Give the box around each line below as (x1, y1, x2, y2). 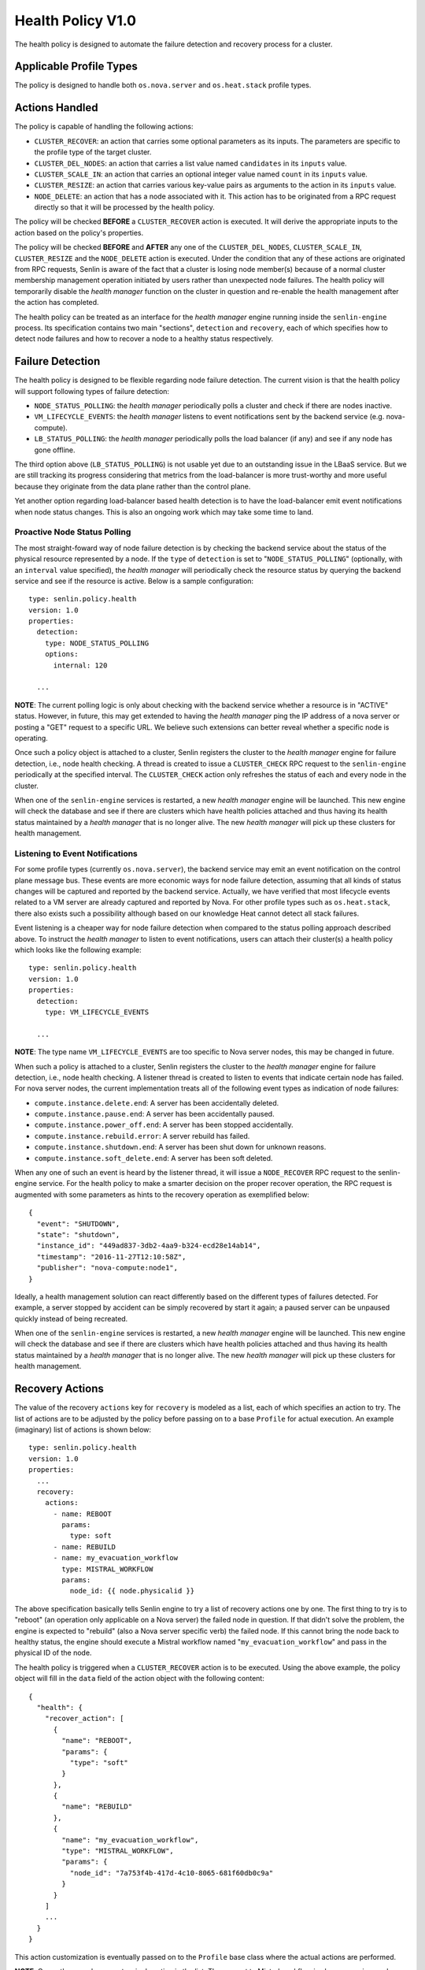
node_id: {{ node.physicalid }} (69, 1586, 195, 1596)
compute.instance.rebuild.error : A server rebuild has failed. (34, 1131, 250, 1140)
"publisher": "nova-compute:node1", (36, 1263, 179, 1273)
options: (44, 650, 79, 659)
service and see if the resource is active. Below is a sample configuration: (14, 576, 254, 585)
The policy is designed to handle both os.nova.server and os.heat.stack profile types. (14, 80, 312, 90)
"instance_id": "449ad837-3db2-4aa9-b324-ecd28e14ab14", (36, 1241, 261, 1251)
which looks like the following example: (14, 945, 142, 954)
